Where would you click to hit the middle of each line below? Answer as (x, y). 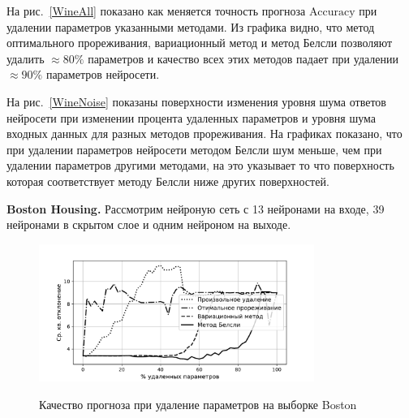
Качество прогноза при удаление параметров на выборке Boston (198, 404)
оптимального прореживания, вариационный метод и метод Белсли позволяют (200, 43)
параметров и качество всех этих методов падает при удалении (243, 58)
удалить (26, 58)
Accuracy (332, 12)
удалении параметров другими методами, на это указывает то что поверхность (200, 165)
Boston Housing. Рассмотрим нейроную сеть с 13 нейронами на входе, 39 (196, 208)
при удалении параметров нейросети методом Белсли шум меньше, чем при (194, 149)
